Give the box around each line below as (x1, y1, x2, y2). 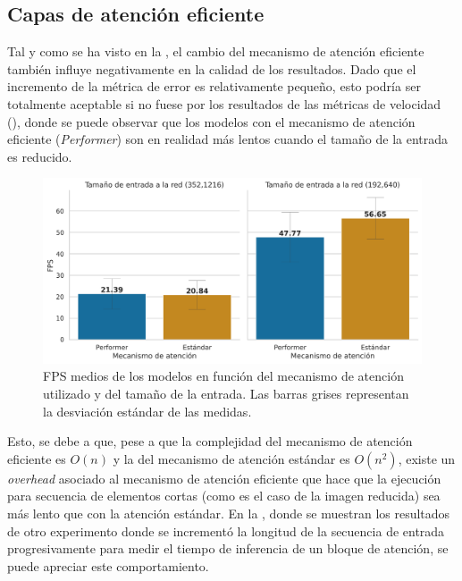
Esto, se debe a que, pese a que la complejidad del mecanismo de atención (7, 432, 413, 450)
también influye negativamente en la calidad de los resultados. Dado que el (7, 59, 416, 78)
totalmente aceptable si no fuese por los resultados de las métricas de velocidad (7, 94, 441, 113)
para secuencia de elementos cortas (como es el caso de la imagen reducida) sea (7, 486, 441, 505)
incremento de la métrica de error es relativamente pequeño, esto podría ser (7, 77, 421, 96)
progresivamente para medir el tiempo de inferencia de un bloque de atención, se (7, 539, 449, 558)
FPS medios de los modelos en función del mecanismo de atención (43, 366, 404, 385)
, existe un (398, 449, 456, 467)
